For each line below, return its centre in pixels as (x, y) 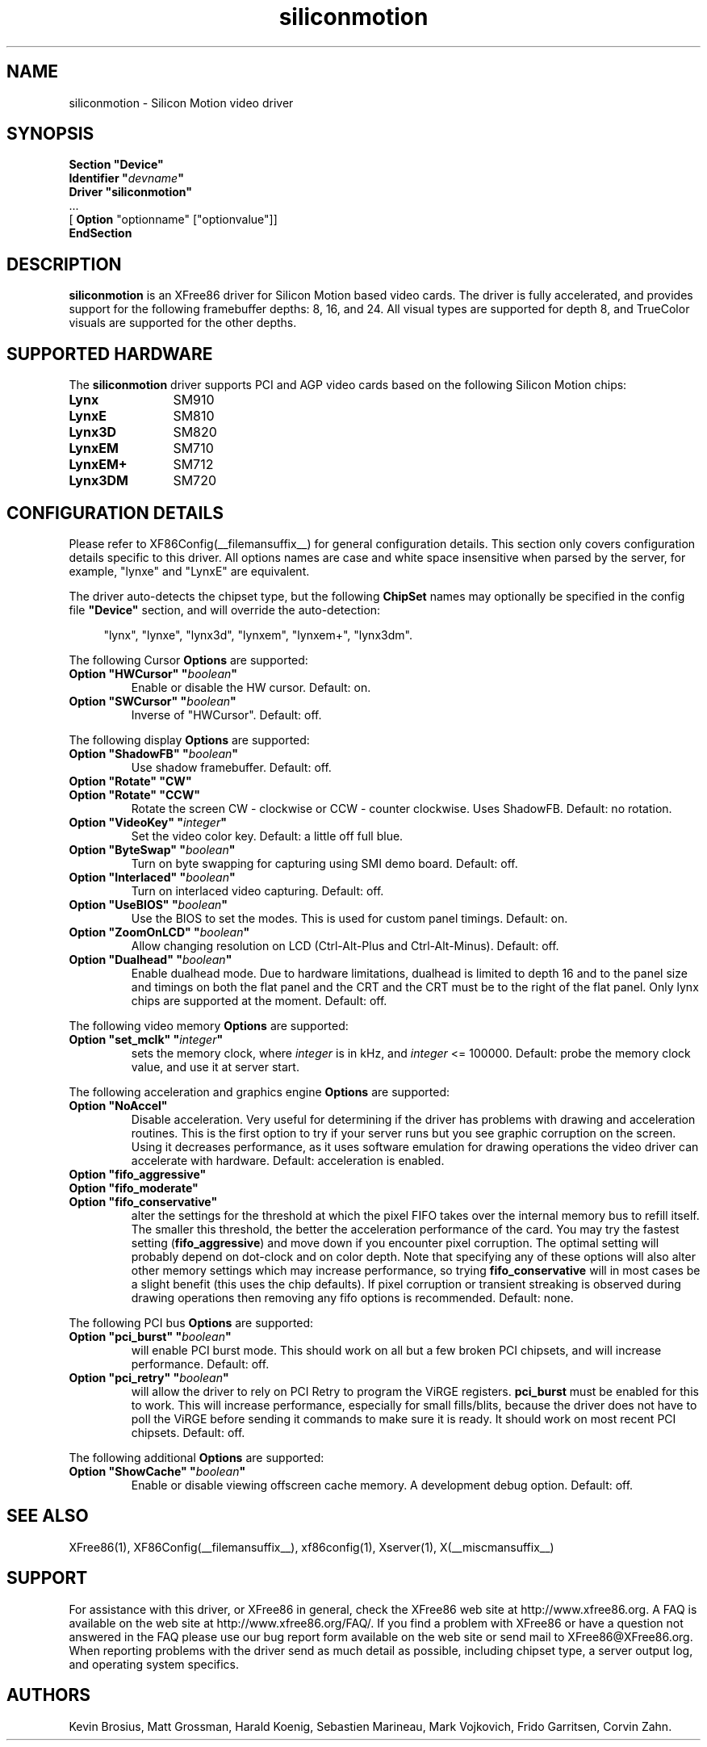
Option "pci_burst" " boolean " (150, 1336)
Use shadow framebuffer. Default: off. (231, 767)
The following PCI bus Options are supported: (191, 1322)
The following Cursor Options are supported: (188, 660)
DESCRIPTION (64, 264)
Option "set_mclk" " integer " (146, 1039)
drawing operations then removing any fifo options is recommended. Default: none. (352, 1297)
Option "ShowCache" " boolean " (157, 1471)
